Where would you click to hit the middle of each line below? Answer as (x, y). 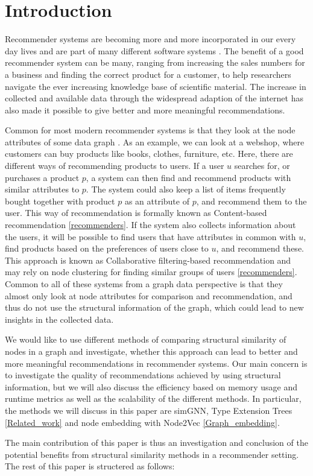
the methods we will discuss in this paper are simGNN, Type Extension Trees (149, 410)
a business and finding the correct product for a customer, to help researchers (148, 74)
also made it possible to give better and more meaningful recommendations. (145, 109)
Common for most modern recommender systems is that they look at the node (150, 130)
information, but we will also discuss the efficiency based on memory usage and (151, 386)
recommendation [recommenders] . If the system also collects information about (150, 225)
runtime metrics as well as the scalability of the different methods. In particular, (153, 398)
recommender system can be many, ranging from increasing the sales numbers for (155, 62)
